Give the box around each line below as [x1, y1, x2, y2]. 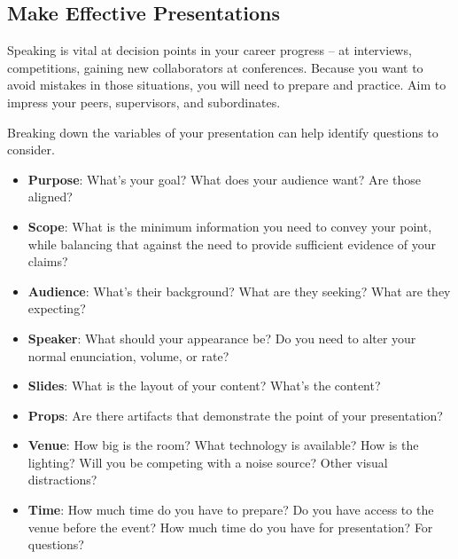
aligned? [27, 187, 73, 206]
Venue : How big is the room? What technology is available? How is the [27, 436, 419, 454]
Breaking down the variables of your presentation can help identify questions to [7, 122, 439, 141]
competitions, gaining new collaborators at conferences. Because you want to [7, 58, 423, 76]
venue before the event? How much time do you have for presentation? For [27, 517, 433, 536]
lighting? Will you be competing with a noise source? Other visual [27, 453, 388, 471]
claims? [27, 252, 68, 271]
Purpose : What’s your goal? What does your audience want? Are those [27, 169, 421, 188]
